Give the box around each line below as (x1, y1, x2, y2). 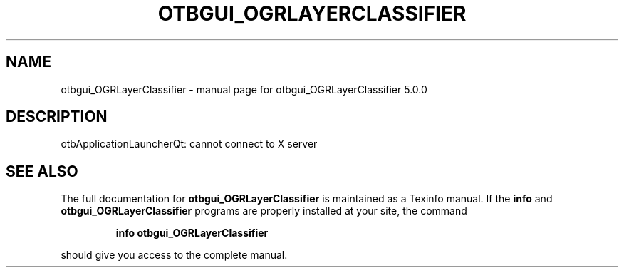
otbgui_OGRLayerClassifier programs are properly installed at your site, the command (61, 205, 467, 217)
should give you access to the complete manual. (61, 249, 288, 262)
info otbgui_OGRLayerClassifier (115, 227, 269, 239)
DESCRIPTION (6, 108, 108, 126)
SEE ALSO (6, 162, 78, 180)
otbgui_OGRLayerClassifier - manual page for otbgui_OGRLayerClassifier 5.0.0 (61, 83, 427, 96)
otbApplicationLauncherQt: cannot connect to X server (61, 138, 318, 150)
